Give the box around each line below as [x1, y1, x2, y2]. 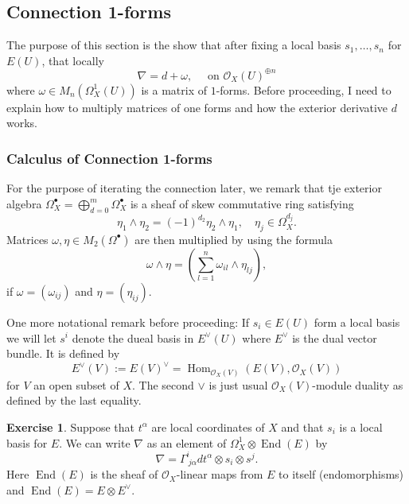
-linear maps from [176, 466, 263, 483]
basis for [6, 434, 48, 451]
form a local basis [314, 313, 400, 330]
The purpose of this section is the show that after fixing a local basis [6, 37, 341, 53]
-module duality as [312, 376, 403, 393]
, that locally [41, 52, 104, 68]
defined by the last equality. [6, 392, 142, 409]
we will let [6, 329, 56, 346]
